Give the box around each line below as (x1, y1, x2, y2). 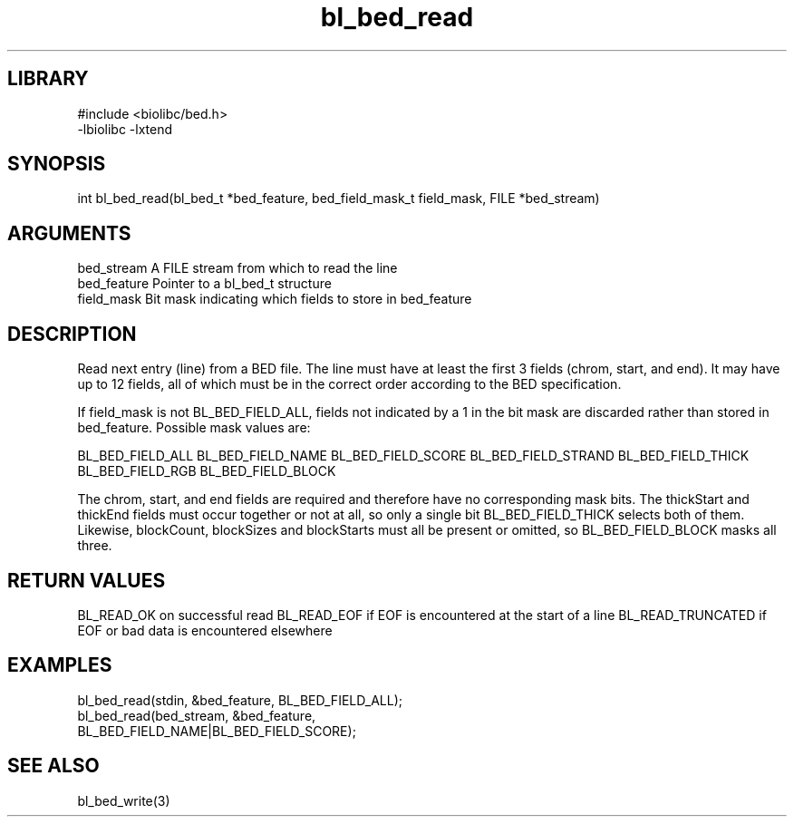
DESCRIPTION (7, 322, 137, 345)
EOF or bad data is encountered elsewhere (77, 622, 333, 638)
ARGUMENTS (7, 221, 131, 245)
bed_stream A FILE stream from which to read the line (77, 260, 398, 276)
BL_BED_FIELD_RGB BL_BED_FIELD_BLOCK (77, 463, 336, 480)
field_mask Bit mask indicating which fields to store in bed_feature (77, 291, 472, 307)
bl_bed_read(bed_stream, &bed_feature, (77, 707, 316, 723)
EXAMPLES (7, 654, 112, 677)
